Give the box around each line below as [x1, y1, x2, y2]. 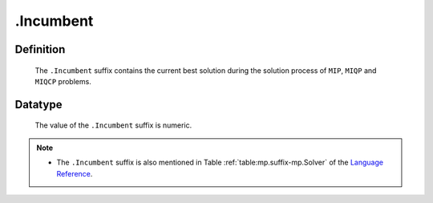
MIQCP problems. [34, 76, 91, 86]
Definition [14, 43, 66, 56]
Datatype [14, 97, 63, 112]
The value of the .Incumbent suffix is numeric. [34, 120, 192, 130]
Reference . [56, 168, 93, 178]
